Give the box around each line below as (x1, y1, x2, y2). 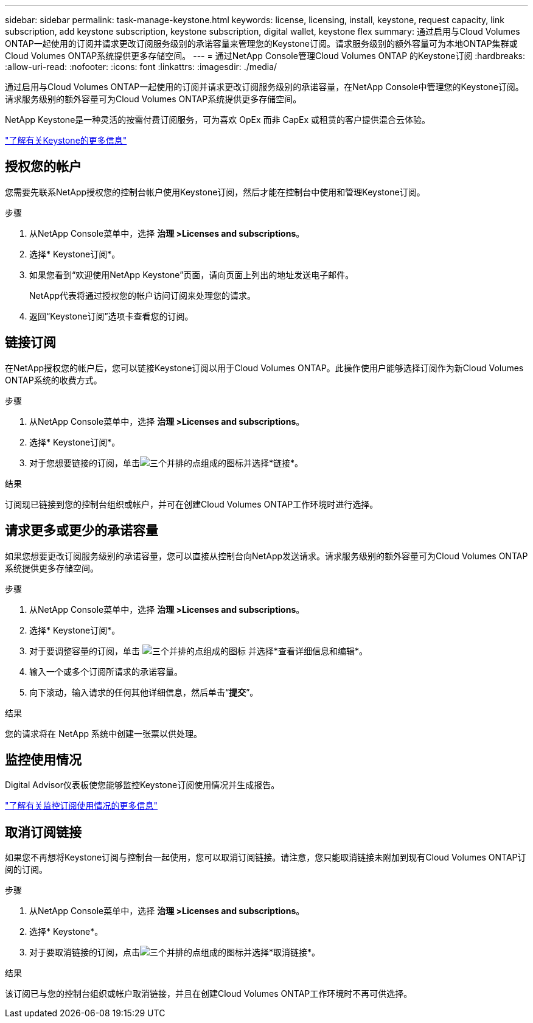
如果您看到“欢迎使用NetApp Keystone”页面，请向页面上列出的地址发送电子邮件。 (29, 269, 354, 280)
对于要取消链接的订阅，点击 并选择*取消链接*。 (29, 947, 321, 958)
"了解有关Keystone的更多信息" (5, 135, 127, 145)
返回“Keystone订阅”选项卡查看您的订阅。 (29, 310, 193, 321)
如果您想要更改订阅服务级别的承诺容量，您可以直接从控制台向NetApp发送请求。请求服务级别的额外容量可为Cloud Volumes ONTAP (5, 550, 528, 561)
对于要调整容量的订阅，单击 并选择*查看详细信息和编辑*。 (29, 645, 368, 656)
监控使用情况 (5, 752, 82, 767)
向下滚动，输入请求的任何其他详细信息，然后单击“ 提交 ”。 (29, 686, 259, 697)
